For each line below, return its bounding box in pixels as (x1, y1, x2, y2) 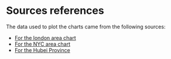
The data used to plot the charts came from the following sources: (6, 23, 166, 30)
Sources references (6, 4, 104, 17)
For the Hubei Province (14, 46, 70, 53)
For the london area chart (14, 34, 76, 41)
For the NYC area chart (14, 40, 71, 47)
